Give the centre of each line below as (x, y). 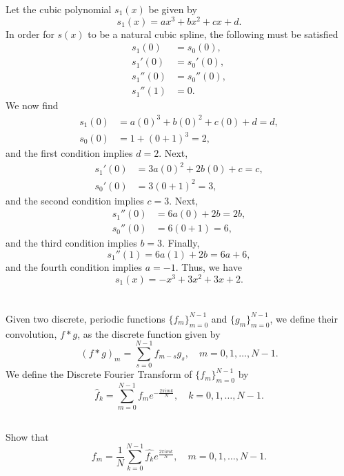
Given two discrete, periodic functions (85, 318)
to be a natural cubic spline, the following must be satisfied (213, 34)
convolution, (31, 333)
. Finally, (181, 243)
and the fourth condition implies (74, 266)
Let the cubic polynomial (59, 9)
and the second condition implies (75, 200)
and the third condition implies (71, 243)
